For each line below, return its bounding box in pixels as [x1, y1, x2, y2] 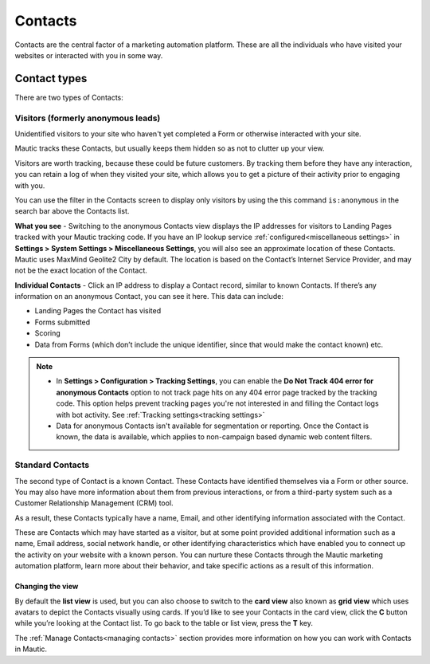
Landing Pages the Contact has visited [34, 306, 162, 316]
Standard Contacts [14, 459, 90, 470]
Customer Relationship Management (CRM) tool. [14, 498, 174, 508]
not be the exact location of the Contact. [14, 265, 147, 275]
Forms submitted [34, 317, 91, 327]
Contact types [14, 72, 88, 85]
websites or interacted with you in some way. [14, 50, 163, 60]
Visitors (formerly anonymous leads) [14, 112, 161, 124]
